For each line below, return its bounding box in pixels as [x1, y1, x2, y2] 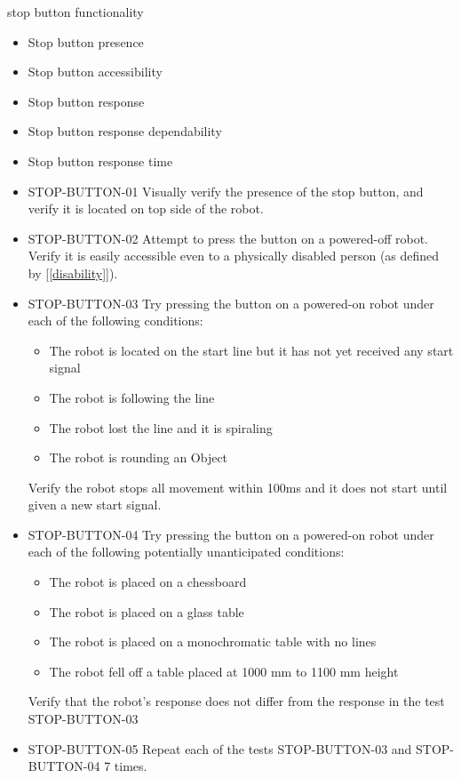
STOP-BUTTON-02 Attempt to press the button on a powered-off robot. [28, 229, 428, 247]
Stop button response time [28, 151, 173, 170]
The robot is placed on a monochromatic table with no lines [49, 632, 377, 651]
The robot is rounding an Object [49, 448, 228, 467]
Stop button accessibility [28, 62, 163, 81]
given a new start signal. [28, 495, 162, 514]
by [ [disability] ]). [28, 263, 118, 282]
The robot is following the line [49, 388, 215, 406]
